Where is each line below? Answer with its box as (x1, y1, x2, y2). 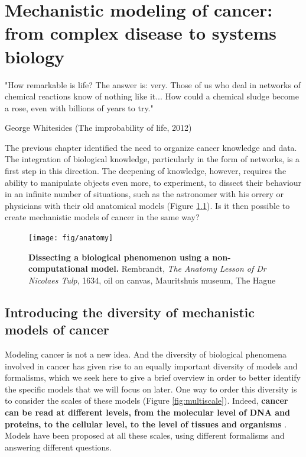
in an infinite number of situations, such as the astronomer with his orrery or (5, 188, 284, 200)
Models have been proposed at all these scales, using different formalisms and (5, 429, 285, 442)
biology (5, 44, 65, 68)
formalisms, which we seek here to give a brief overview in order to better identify (5, 371, 301, 384)
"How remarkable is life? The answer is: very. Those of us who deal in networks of (5, 78, 301, 91)
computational (28, 262, 88, 275)
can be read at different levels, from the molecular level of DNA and (5, 406, 290, 419)
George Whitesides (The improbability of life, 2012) (5, 121, 192, 134)
